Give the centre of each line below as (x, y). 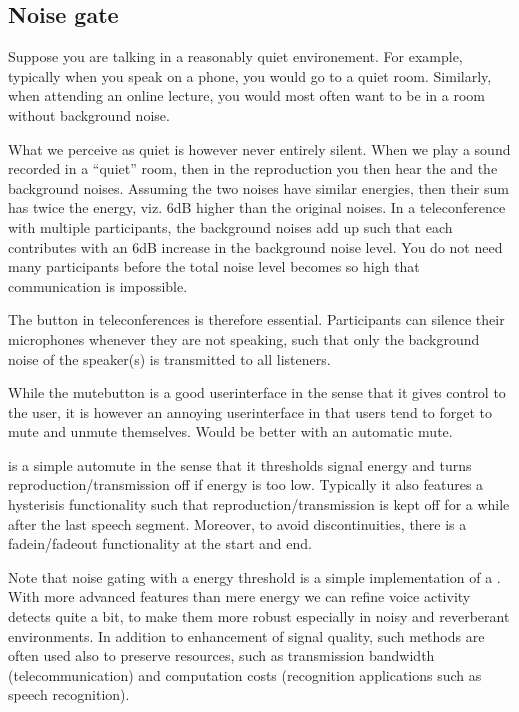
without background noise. (89, 114)
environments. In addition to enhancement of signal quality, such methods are (246, 635)
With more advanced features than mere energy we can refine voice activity (239, 596)
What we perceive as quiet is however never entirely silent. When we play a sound (259, 148)
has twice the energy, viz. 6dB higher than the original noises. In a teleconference (257, 207)
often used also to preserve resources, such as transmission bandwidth (221, 655)
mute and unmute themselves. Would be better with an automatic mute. (230, 431)
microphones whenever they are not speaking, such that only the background (244, 338)
